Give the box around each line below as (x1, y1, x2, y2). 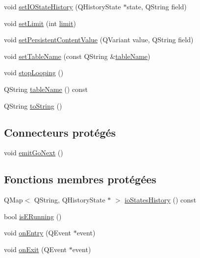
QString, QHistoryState (34, 195, 105, 205)
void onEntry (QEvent (4, 228, 71, 238)
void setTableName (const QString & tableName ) (4, 51, 150, 61)
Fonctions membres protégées (4, 172, 156, 187)
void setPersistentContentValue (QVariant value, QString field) (4, 34, 194, 45)
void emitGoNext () (4, 147, 63, 158)
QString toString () (4, 100, 62, 111)
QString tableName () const (4, 84, 88, 94)
